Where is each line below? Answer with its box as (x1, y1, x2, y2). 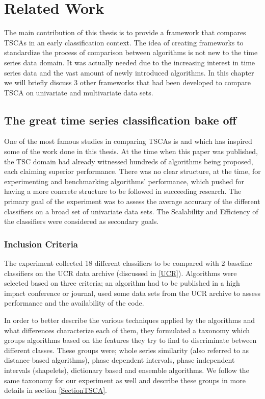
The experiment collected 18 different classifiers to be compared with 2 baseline (4, 258, 252, 268)
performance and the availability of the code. (4, 297, 144, 308)
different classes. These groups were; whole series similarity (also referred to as (4, 344, 249, 355)
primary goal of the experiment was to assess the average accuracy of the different (4, 196, 260, 207)
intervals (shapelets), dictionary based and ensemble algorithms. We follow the (4, 364, 249, 375)
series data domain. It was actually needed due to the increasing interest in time (4, 57, 255, 67)
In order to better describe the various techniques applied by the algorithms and (4, 315, 255, 326)
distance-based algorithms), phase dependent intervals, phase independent (4, 355, 235, 365)
